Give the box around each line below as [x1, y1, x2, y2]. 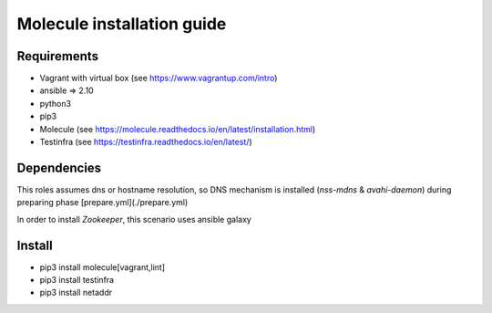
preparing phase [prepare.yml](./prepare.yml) [16, 197, 189, 208]
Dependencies [16, 160, 102, 175]
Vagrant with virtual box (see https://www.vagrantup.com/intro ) [39, 73, 278, 84]
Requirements [16, 48, 99, 64]
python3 [39, 98, 72, 109]
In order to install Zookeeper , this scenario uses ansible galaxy [16, 214, 252, 224]
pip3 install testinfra [39, 275, 114, 285]
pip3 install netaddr [39, 287, 113, 298]
